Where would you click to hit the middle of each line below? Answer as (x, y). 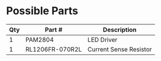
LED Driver (103, 40)
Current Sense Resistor (120, 49)
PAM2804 (40, 40)
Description (120, 30)
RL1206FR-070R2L (54, 49)
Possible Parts (42, 11)
